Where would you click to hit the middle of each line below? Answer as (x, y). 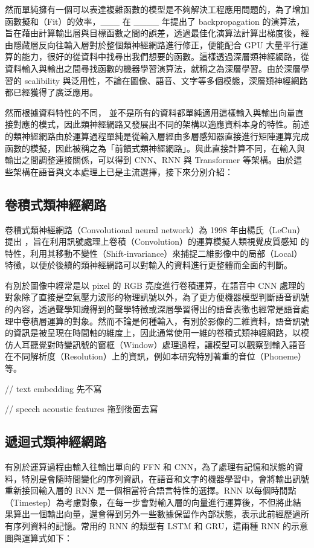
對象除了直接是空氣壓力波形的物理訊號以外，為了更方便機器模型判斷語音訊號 (157, 297)
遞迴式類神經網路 (56, 441)
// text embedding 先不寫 (53, 388)
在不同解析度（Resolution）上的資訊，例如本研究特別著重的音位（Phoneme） (156, 356)
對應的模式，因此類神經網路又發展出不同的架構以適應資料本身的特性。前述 (161, 124)
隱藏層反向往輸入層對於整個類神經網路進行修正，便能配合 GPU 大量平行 (156, 44)
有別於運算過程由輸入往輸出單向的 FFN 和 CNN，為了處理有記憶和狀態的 (150, 467)
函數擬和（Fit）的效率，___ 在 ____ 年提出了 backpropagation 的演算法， (155, 21)
